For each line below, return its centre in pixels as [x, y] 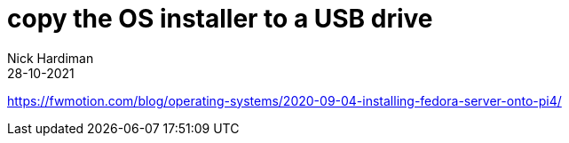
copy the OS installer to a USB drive [220, 19]
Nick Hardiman [51, 58]
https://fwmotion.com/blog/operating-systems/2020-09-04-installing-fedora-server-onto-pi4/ [284, 100]
